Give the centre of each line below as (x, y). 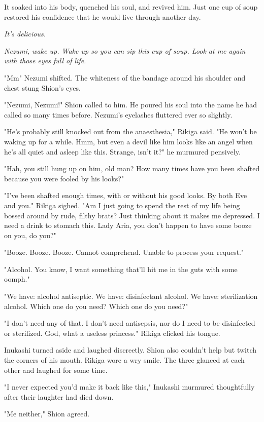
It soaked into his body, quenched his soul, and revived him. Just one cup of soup (131, 7)
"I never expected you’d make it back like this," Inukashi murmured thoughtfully (129, 387)
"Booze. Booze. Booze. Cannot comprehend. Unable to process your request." (124, 252)
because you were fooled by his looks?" (64, 178)
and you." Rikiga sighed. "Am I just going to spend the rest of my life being (122, 205)
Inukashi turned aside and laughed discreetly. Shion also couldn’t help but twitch (130, 350)
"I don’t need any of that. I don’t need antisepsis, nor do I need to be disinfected (130, 323)
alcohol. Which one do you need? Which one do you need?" (96, 306)
